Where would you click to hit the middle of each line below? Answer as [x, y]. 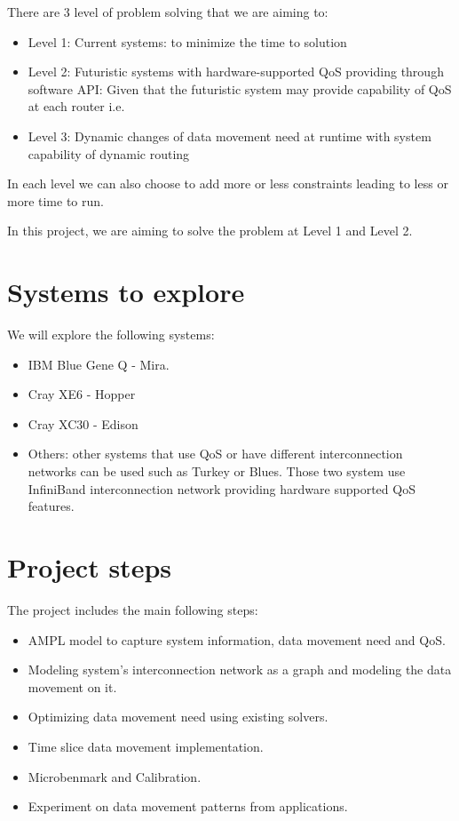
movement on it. [72, 686]
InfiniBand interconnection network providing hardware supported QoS [222, 488]
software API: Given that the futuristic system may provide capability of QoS [240, 88]
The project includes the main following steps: [133, 609]
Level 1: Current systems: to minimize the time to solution [187, 41]
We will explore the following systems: [111, 335]
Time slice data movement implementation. [146, 746]
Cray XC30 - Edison [83, 423]
